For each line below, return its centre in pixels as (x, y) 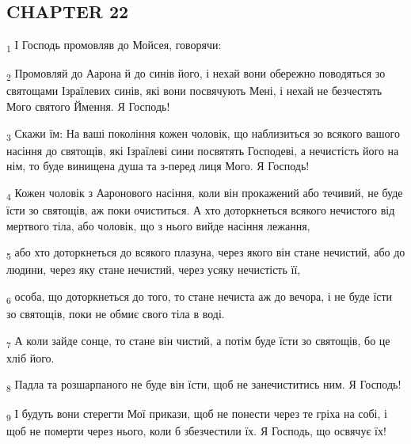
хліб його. (30, 357)
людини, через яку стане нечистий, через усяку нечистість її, (154, 269)
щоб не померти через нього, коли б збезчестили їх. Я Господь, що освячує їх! (196, 430)
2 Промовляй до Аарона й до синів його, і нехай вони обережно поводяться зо (196, 74)
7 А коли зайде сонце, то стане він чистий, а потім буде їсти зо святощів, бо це (198, 341)
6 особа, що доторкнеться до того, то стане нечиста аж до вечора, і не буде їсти (200, 297)
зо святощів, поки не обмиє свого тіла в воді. (116, 314)
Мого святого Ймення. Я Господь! (88, 106)
